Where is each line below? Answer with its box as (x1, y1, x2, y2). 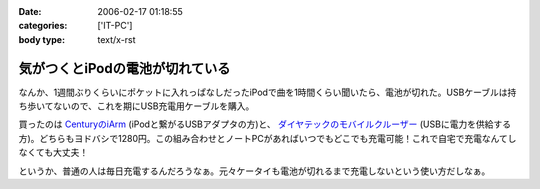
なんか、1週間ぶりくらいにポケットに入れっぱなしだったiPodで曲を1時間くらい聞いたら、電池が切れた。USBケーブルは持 (18, 86, 517, 98)
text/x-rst (97, 33, 136, 45)
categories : (18, 20, 68, 32)
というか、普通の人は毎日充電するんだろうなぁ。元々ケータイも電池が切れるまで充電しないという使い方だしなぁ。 (18, 165, 491, 177)
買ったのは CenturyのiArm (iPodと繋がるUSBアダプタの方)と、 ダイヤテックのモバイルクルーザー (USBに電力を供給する (18, 118, 512, 130)
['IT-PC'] (97, 20, 133, 32)
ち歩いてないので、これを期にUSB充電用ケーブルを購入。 (18, 100, 255, 112)
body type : (18, 33, 65, 45)
